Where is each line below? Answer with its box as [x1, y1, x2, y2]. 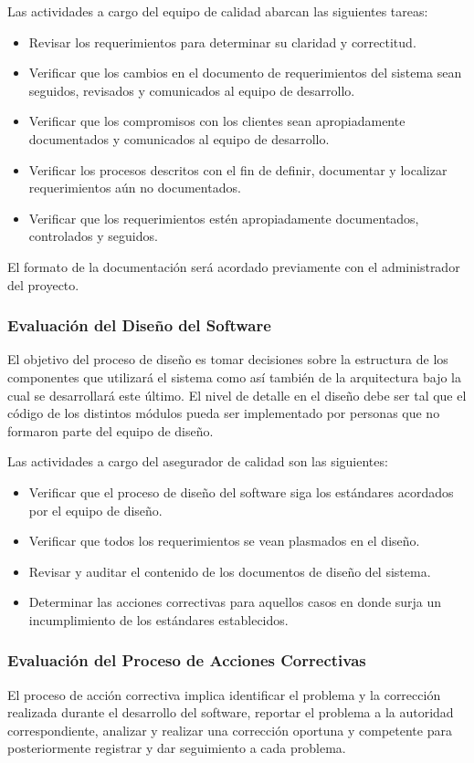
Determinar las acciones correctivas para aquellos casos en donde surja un [28, 592, 442, 611]
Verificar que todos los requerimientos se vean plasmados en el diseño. [28, 531, 420, 550]
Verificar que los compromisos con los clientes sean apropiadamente [28, 111, 406, 131]
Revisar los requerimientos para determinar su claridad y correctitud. [28, 32, 416, 51]
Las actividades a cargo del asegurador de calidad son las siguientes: [7, 452, 388, 471]
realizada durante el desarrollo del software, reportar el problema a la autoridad [7, 703, 454, 722]
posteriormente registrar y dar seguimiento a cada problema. [7, 738, 346, 758]
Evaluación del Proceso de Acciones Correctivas [7, 649, 366, 672]
